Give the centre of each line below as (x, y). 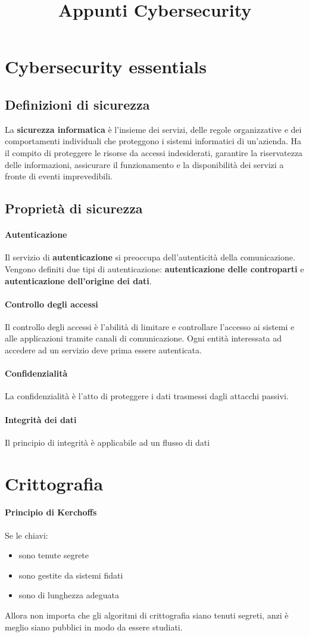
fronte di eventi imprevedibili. (59, 176)
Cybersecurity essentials (106, 66)
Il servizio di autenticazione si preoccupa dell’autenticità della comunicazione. (150, 257)
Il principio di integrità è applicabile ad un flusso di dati (107, 442)
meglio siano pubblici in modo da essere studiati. (94, 627)
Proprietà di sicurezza (74, 208)
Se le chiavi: (26, 535)
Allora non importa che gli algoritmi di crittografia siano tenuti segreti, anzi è (147, 615)
